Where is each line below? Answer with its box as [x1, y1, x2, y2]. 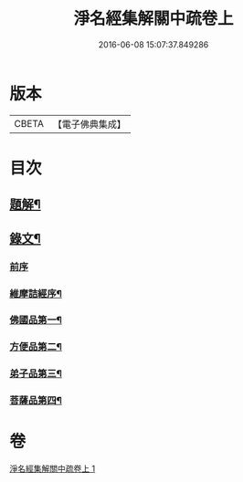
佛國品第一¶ [9, 314, 62, 327]
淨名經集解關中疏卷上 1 [9, 463, 96, 475]
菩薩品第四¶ [9, 394, 62, 407]
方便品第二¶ [9, 341, 62, 353]
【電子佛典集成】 [52, 118, 126, 131]
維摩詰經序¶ [9, 287, 62, 299]
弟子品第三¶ [9, 367, 62, 380]
